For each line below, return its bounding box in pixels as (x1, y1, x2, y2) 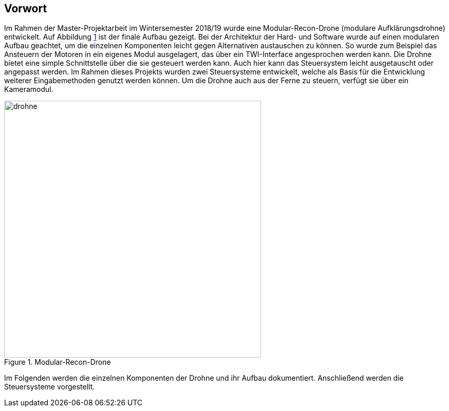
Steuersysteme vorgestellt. (4, 382, 95, 391)
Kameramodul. (4, 85, 53, 94)
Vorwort (4, 2, 47, 15)
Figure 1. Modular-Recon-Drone (4, 358, 111, 367)
